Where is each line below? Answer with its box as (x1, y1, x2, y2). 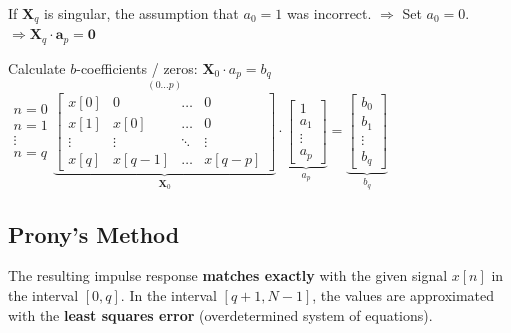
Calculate (8, 57, 66, 78)
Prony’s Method (8, 218, 180, 249)
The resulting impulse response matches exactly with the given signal (8, 265, 448, 286)
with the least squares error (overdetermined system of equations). (8, 304, 433, 325)
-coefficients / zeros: (76, 57, 198, 78)
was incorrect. (286, 3, 372, 23)
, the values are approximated (312, 285, 495, 306)
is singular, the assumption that (43, 3, 239, 23)
